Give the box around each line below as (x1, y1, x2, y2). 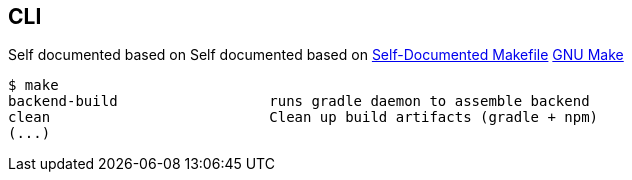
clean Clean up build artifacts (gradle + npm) (8, 109, 599, 126)
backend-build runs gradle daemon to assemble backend (8, 93, 590, 110)
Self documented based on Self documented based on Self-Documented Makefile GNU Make (8, 46, 624, 64)
